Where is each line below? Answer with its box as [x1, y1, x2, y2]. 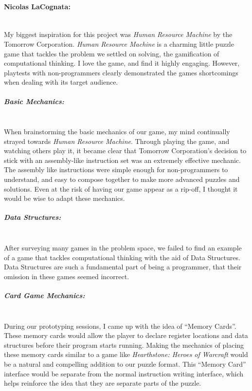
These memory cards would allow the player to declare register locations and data [4, 330, 248, 340]
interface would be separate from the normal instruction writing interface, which [4, 368, 243, 378]
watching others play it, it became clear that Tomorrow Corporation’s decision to [4, 145, 247, 156]
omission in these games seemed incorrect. [4, 271, 129, 281]
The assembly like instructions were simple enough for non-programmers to [4, 164, 228, 175]
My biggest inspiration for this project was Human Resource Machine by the [4, 29, 233, 39]
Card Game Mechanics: [4, 290, 85, 300]
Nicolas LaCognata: [4, 1, 71, 11]
